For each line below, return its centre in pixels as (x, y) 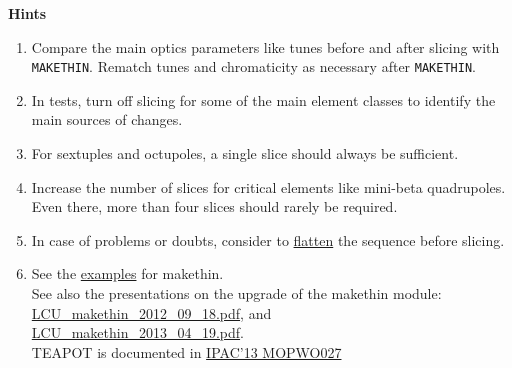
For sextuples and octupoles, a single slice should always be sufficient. (245, 153)
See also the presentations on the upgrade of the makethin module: (236, 293)
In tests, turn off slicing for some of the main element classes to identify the (263, 99)
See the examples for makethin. (127, 273)
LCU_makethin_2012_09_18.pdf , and (151, 312)
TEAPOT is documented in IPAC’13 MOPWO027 (186, 351)
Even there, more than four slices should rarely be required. (214, 206)
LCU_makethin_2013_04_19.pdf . (137, 332)
